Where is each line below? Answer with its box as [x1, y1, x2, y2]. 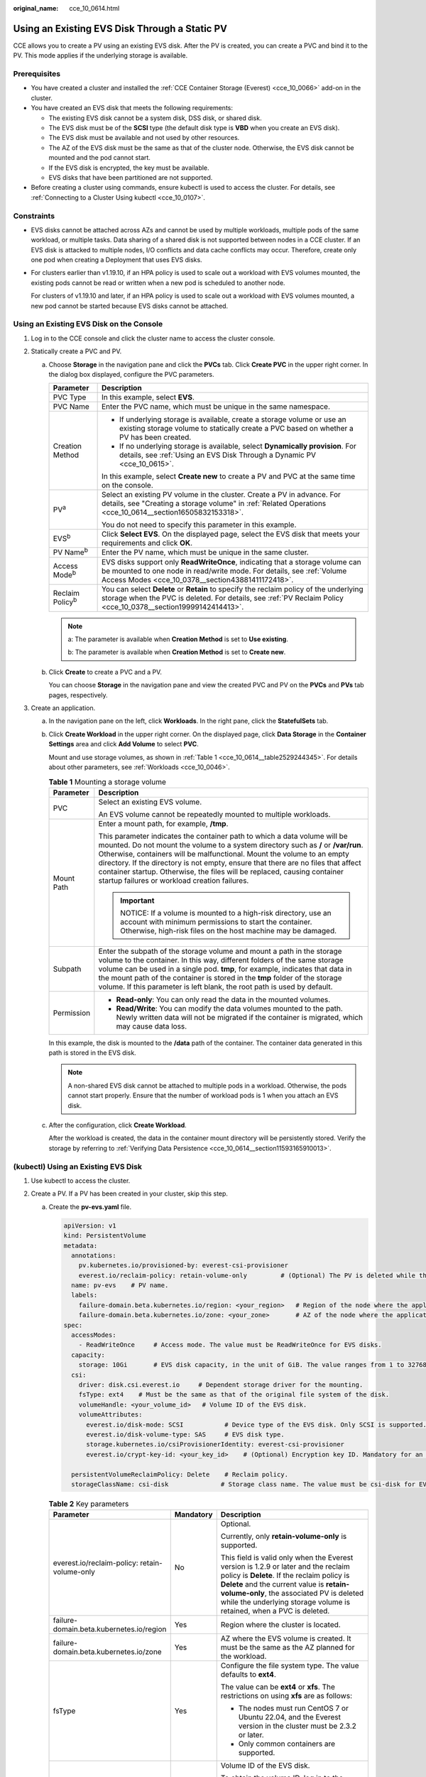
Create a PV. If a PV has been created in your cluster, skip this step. [31, 1189, 229, 1198]
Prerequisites [13, 69, 60, 79]
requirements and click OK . [101, 538, 193, 548]
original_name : [13, 4, 59, 12]
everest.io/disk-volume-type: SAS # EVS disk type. [86, 1430, 285, 1439]
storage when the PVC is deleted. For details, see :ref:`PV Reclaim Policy [101, 593, 344, 603]
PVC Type [53, 392, 87, 402]
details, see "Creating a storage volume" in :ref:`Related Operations [101, 498, 327, 508]
